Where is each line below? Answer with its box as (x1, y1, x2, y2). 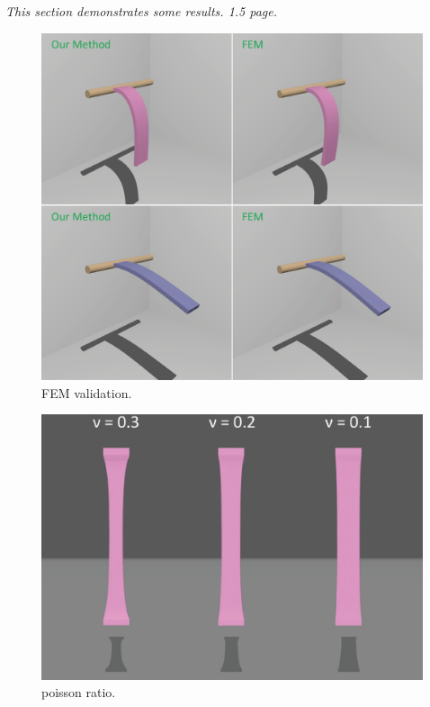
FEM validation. (41, 383, 132, 402)
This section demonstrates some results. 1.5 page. (5, 2, 278, 20)
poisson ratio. (41, 683, 116, 702)
